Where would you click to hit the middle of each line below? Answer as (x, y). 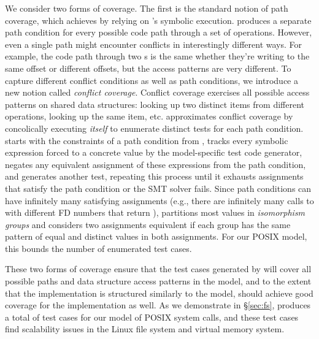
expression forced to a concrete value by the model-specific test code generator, (154, 152)
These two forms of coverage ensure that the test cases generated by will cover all (158, 269)
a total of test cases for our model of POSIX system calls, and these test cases (152, 317)
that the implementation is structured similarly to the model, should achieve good (159, 293)
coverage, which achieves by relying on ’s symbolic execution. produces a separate (158, 20)
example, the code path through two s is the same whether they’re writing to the (157, 56)
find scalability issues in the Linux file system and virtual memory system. (145, 329)
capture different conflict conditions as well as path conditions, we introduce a (152, 80)
